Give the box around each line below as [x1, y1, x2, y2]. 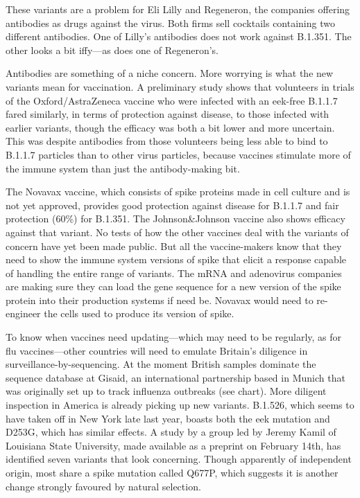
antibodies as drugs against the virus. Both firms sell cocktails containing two [6, 15, 335, 30]
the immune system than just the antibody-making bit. [6, 161, 240, 175]
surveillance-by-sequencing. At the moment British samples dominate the [6, 357, 316, 371]
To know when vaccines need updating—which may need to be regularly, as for [6, 330, 342, 344]
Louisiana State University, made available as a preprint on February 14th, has [6, 438, 341, 452]
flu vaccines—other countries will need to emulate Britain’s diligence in [6, 343, 308, 357]
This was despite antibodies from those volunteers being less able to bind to [6, 134, 328, 148]
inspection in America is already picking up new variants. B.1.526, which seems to [6, 398, 354, 412]
